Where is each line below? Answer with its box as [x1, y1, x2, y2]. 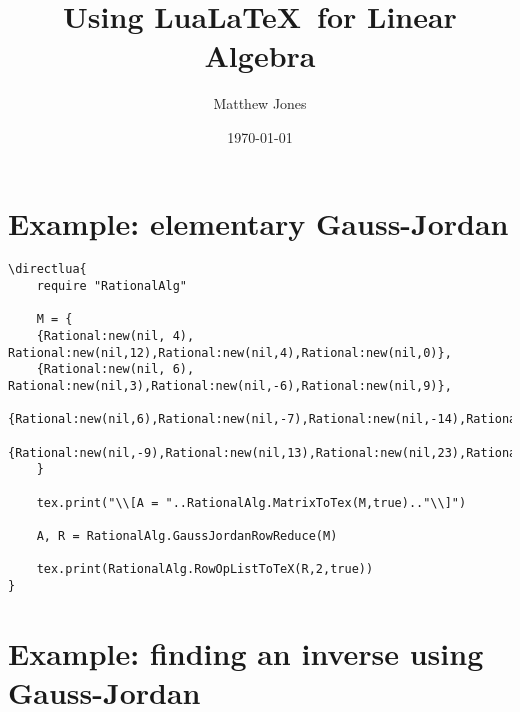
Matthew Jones [213, 93, 307, 114]
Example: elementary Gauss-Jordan [8, 202, 509, 243]
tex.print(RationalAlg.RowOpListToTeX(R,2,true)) [36, 562, 374, 577]
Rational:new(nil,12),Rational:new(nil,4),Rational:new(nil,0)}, [8, 345, 452, 360]
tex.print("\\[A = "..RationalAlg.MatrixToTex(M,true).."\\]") [36, 495, 467, 510]
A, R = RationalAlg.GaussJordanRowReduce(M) [36, 528, 338, 543]
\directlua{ [8, 262, 87, 277]
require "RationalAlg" [36, 279, 187, 294]
